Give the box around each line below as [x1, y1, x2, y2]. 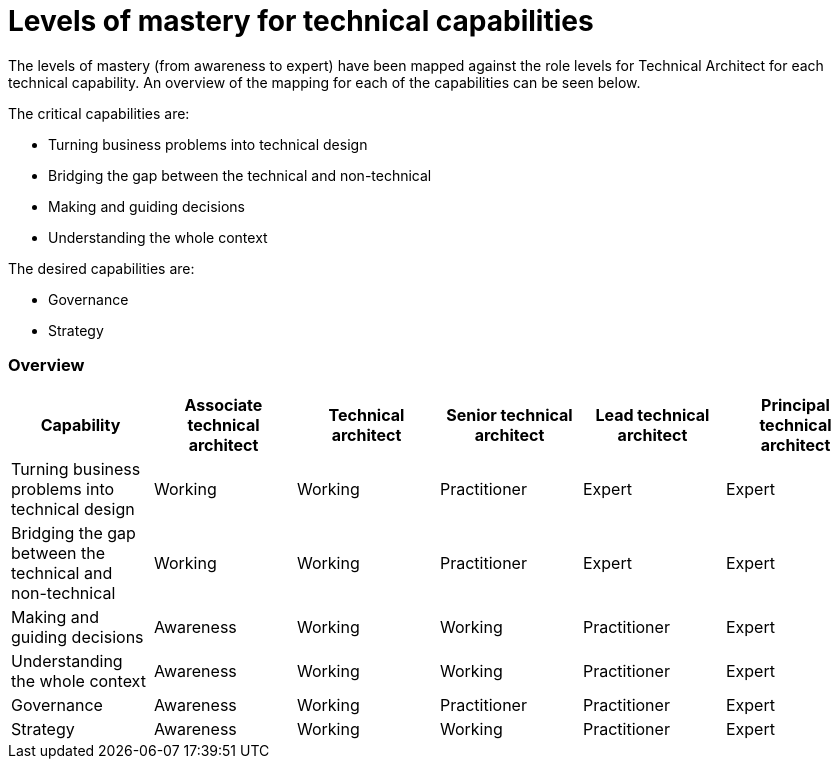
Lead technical [595, 404, 710, 425]
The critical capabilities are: [8, 104, 190, 122]
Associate [184, 394, 263, 415]
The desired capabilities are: [8, 259, 195, 277]
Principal [761, 394, 830, 415]
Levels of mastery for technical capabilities [8, 4, 594, 38]
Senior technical [446, 404, 573, 425]
